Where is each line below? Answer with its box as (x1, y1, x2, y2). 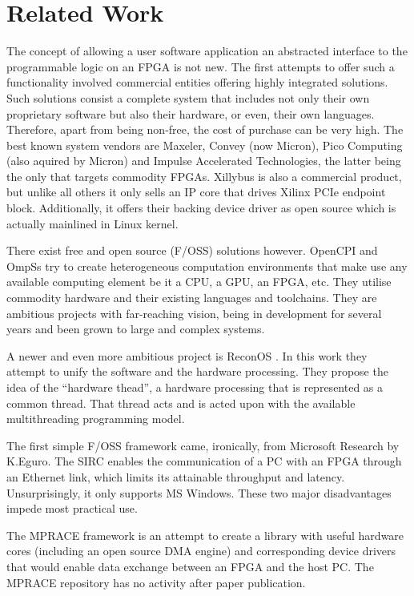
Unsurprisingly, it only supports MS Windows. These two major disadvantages (6, 484, 392, 501)
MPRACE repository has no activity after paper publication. (6, 574, 306, 590)
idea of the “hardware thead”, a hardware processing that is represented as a (6, 379, 384, 395)
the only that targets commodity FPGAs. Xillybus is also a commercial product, (6, 167, 402, 184)
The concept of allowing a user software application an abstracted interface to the (6, 42, 408, 59)
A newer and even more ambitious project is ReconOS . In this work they (6, 347, 368, 364)
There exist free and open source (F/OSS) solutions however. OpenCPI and (6, 242, 378, 259)
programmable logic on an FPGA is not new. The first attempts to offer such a (6, 58, 395, 74)
